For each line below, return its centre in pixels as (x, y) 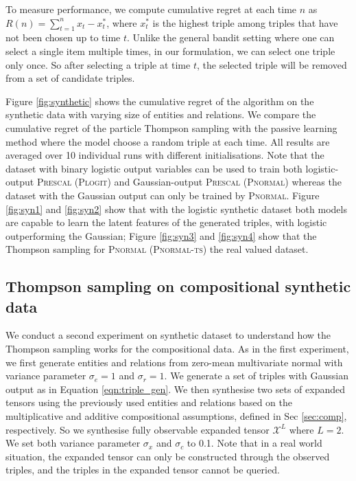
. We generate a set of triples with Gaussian (257, 376)
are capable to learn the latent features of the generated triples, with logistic (166, 222)
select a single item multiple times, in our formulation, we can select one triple (170, 51)
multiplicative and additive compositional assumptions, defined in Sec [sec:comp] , (176, 416)
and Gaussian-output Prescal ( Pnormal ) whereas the (228, 182)
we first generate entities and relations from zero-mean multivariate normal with (174, 362)
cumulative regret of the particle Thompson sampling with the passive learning (171, 127)
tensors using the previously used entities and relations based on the (149, 402)
